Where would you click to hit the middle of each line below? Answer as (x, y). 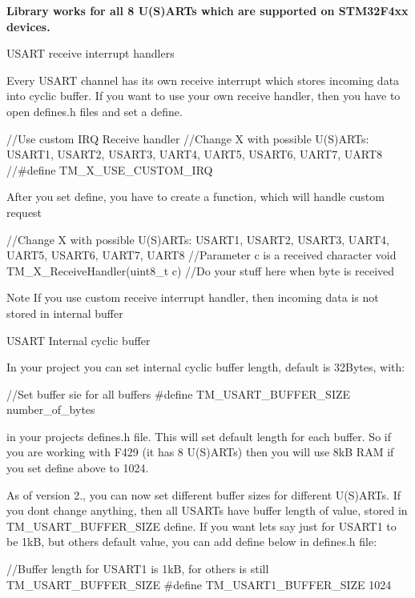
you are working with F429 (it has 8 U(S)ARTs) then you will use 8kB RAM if (200, 452)
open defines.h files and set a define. (95, 111)
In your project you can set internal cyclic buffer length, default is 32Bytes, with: (206, 367)
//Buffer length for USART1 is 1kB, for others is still (138, 569)
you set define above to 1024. (78, 468)
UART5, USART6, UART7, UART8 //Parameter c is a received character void (201, 255)
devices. (28, 26)
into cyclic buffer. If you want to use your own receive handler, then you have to (203, 96)
